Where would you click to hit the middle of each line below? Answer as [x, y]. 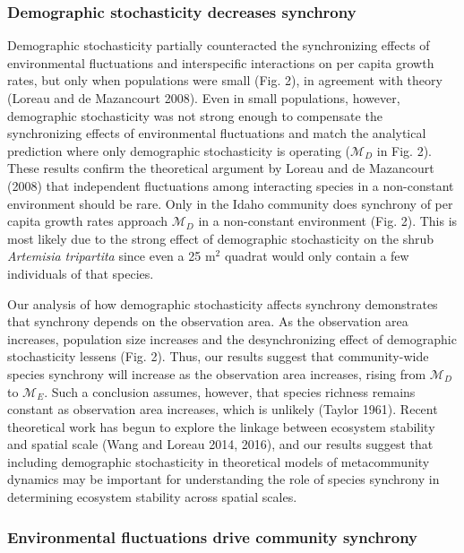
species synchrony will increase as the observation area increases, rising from [217, 373]
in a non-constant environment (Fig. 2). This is [328, 221]
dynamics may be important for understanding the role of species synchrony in [223, 479]
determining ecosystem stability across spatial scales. [152, 497]
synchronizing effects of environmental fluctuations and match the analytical [217, 133]
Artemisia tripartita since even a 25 [104, 256]
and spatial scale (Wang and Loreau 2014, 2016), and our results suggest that [220, 444]
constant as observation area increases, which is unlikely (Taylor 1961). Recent [223, 409]
